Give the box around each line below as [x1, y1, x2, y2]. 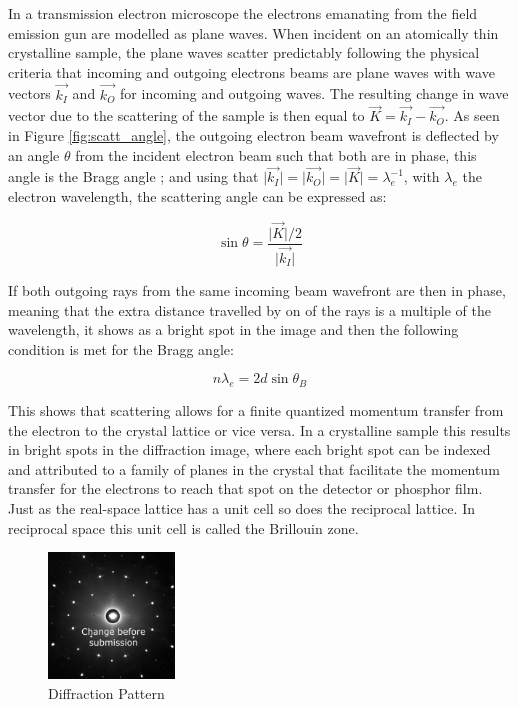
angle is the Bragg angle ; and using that [8, 166, 259, 187]
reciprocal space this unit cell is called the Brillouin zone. [8, 517, 359, 538]
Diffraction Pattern [48, 683, 165, 704]
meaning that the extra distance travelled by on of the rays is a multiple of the [8, 299, 491, 320]
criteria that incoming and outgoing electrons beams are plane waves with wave [8, 61, 495, 82]
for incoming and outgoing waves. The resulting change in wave [120, 83, 509, 104]
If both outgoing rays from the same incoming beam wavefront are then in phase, [8, 279, 506, 300]
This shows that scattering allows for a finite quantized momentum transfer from [8, 400, 504, 421]
